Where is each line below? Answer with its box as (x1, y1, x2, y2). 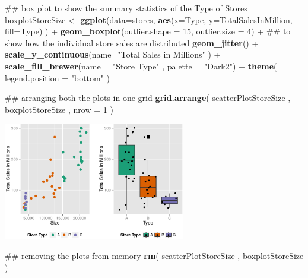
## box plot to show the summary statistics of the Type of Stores (5, 2, 247, 14)
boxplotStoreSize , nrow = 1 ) (5, 103, 113, 115)
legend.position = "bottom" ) (5, 71, 110, 84)
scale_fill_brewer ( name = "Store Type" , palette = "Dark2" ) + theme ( (5, 59, 277, 72)
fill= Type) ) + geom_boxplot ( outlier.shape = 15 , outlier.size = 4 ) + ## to (5, 25, 291, 37)
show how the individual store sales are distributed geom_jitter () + (5, 36, 259, 49)
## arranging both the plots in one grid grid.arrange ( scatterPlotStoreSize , (5, 91, 291, 104)
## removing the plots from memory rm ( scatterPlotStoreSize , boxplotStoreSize (5, 249, 304, 262)
